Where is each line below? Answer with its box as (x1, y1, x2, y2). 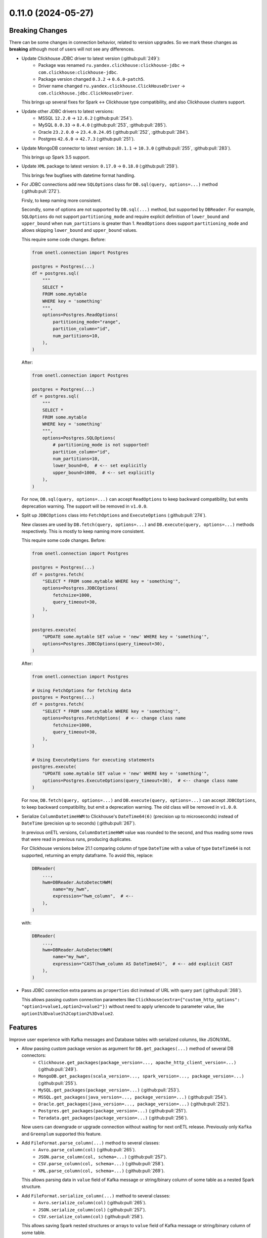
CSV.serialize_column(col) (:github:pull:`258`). (38, 1213, 144, 1219)
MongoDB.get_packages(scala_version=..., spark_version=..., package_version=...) (38, 1074, 244, 1079)
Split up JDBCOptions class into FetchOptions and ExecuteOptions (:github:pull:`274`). (21, 513, 207, 518)
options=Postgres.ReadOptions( (42, 312, 118, 318)
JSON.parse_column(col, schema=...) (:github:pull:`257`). (38, 1154, 167, 1160)
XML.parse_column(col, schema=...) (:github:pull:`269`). (38, 1168, 165, 1174)
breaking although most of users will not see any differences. (9, 46, 135, 52)
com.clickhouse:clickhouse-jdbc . (38, 69, 118, 75)
